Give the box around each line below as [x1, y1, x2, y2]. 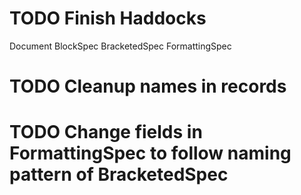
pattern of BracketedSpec [9, 163, 229, 186]
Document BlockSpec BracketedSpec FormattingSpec [9, 40, 232, 52]
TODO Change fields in [9, 121, 203, 144]
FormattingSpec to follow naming [9, 142, 292, 165]
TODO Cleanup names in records [9, 75, 287, 98]
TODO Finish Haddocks [9, 7, 207, 30]
